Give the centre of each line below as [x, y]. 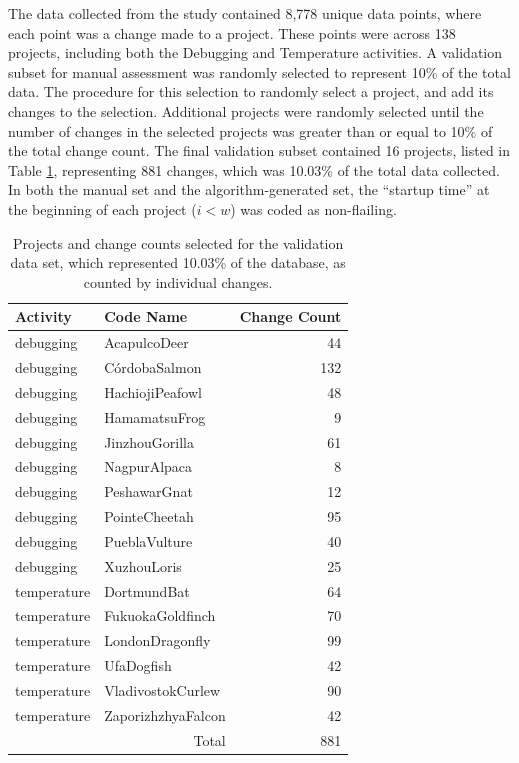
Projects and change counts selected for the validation [178, 242]
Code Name [146, 316]
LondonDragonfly [157, 640]
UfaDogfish [138, 665]
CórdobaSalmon [153, 367]
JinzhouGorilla [149, 441]
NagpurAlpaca [148, 466]
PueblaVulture [148, 540]
